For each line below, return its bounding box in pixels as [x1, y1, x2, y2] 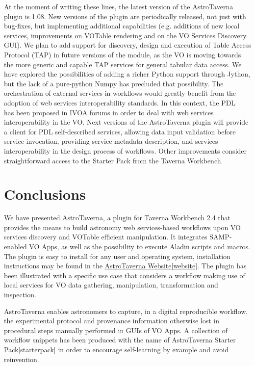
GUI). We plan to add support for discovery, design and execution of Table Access [4, 40, 251, 50]
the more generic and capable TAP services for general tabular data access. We [4, 59, 242, 69]
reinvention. [4, 354, 39, 364]
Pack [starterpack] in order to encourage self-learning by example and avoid [4, 344, 229, 354]
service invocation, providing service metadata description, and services [4, 136, 218, 146]
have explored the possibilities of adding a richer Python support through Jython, [4, 69, 250, 79]
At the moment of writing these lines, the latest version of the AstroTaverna [4, 1, 233, 11]
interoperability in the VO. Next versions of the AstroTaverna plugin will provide [4, 117, 249, 127]
